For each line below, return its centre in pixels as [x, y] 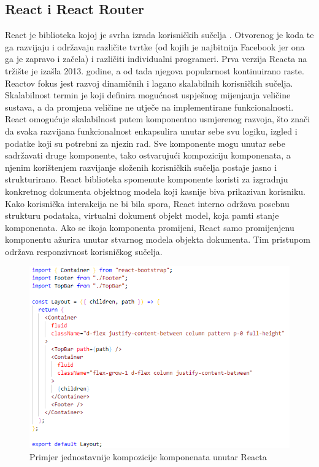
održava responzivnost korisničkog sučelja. [84, 251]
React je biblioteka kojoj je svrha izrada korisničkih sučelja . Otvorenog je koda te [159, 35]
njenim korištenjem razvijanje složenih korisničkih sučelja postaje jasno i [141, 167]
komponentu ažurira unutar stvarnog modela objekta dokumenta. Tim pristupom [158, 239]
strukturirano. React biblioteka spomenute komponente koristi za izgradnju [147, 179]
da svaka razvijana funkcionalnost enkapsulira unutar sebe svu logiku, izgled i [151, 131]
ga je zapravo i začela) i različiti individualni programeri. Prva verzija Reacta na [156, 59]
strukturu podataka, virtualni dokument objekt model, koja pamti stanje [142, 215]
